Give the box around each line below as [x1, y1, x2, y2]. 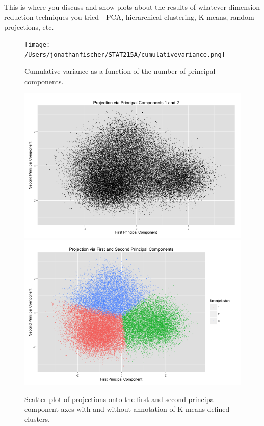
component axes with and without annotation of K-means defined [24, 404, 230, 414]
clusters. [24, 413, 50, 424]
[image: [24, 41, 50, 48]
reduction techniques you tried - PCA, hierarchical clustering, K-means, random [4, 11, 254, 22]
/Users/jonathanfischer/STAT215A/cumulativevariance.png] [24, 51, 225, 59]
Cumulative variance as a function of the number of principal [24, 66, 216, 77]
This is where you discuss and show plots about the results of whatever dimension [4, 2, 260, 12]
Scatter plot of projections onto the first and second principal [24, 393, 216, 404]
